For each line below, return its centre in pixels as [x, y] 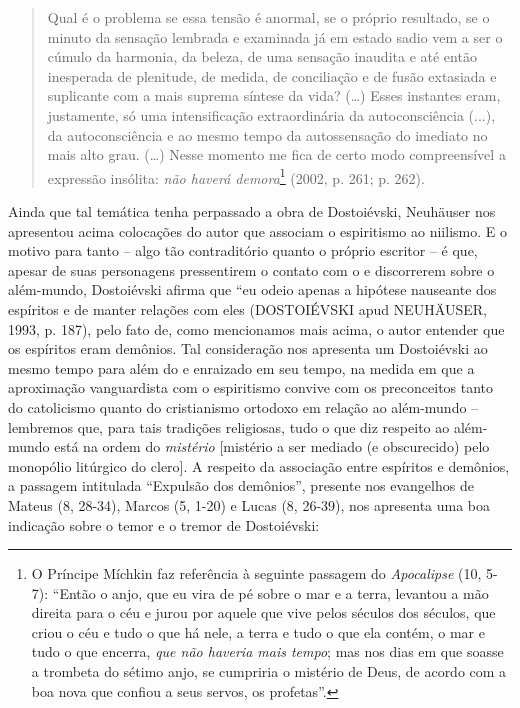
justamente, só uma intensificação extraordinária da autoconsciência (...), [271, 114]
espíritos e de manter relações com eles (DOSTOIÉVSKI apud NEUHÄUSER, [247, 308]
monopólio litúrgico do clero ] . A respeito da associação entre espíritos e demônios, [259, 465]
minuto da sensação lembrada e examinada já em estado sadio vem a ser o [275, 36]
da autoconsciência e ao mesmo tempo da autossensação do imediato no [267, 134]
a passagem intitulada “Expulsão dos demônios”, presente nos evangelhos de [241, 485]
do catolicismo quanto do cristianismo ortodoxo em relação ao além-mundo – [243, 406]
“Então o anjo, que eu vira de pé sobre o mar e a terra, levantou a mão [270, 592]
